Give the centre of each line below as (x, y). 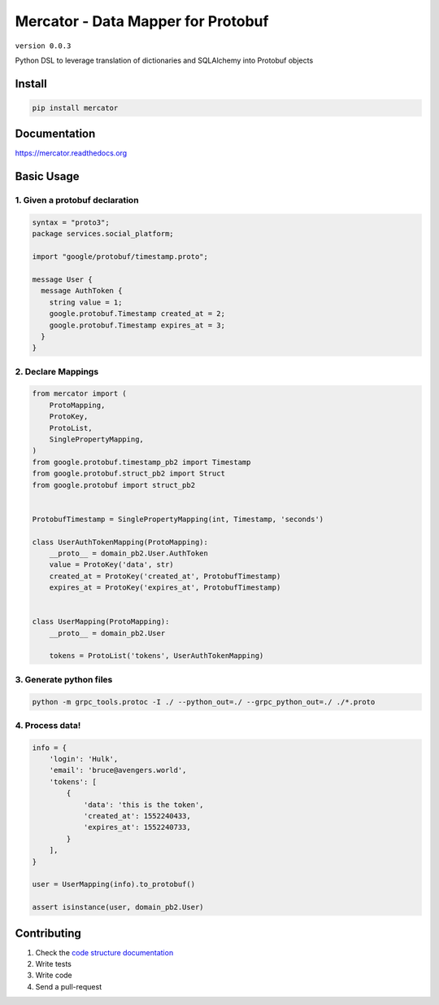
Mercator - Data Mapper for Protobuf (142, 21)
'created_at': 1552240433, (137, 816)
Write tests (54, 964)
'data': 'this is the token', (143, 805)
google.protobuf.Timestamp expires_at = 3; (137, 325)
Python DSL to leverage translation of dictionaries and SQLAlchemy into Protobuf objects (164, 60)
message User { (62, 279)
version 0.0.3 (43, 46)
